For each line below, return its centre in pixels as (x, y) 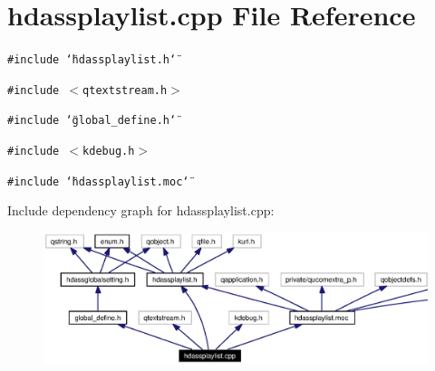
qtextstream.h (125, 90)
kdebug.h (109, 152)
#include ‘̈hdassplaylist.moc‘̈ (98, 181)
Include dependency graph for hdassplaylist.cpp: (141, 210)
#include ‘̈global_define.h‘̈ (92, 121)
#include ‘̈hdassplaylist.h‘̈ (92, 60)
